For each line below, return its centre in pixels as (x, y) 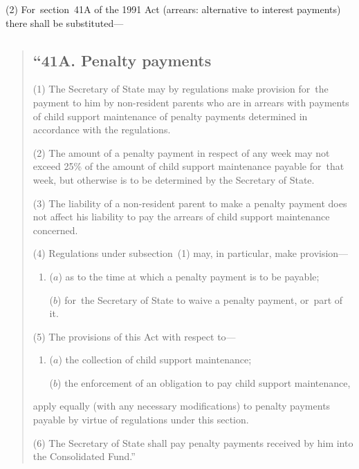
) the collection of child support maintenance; (155, 360)
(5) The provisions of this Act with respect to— (134, 336)
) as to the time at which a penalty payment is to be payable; (189, 276)
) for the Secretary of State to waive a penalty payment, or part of (200, 299)
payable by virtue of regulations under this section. (141, 420)
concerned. (55, 230)
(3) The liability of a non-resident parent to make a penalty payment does (190, 203)
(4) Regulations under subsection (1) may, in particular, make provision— (191, 253)
